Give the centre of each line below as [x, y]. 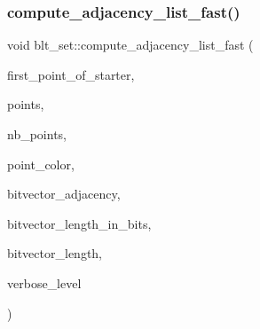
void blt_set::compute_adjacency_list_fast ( [130, 45]
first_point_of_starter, [71, 74]
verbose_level [44, 282]
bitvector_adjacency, [64, 194]
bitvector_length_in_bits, [79, 223]
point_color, [41, 164]
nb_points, [37, 134]
